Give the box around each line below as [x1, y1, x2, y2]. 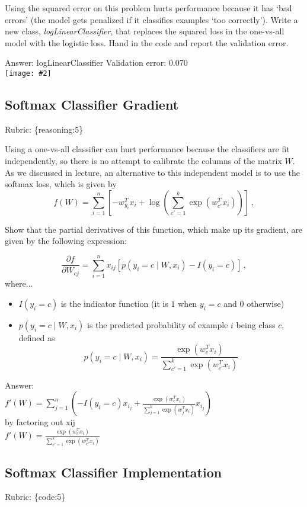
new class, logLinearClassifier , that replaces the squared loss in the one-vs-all [5, 25, 284, 37]
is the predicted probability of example [87, 318, 228, 330]
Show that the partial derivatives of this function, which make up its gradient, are [5, 223, 303, 235]
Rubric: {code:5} [5, 490, 66, 503]
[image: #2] [5, 69, 52, 78]
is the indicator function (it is [60, 297, 168, 309]
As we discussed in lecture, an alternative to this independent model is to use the [5, 166, 300, 178]
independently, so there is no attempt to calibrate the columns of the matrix [5, 155, 282, 167]
